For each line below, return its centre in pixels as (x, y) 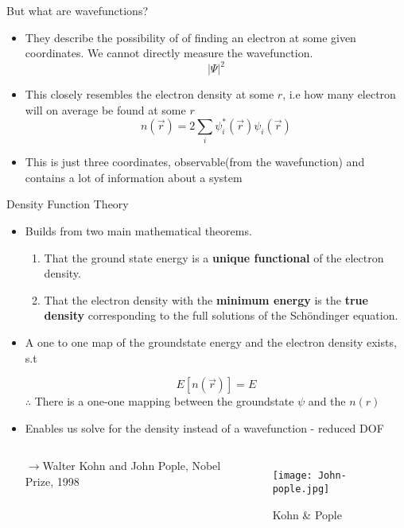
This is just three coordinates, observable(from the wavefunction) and (195, 162)
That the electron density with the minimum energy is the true (206, 299)
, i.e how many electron (339, 94)
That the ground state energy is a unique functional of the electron (214, 257)
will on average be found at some (105, 109)
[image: (292, 476)
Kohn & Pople (307, 514)
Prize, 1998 (52, 481)
